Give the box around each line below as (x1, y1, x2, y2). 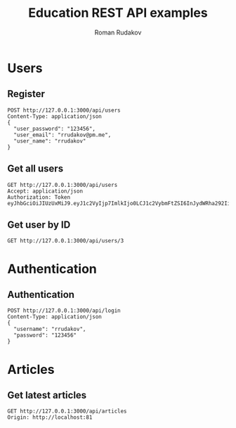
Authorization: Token (7, 193, 71, 201)
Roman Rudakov (94, 28, 142, 37)
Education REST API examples (27, 5, 209, 21)
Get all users (7, 163, 64, 175)
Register (7, 88, 46, 100)
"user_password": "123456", (13, 125, 96, 132)
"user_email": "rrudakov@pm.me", (13, 131, 112, 138)
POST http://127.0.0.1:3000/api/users (7, 107, 121, 114)
